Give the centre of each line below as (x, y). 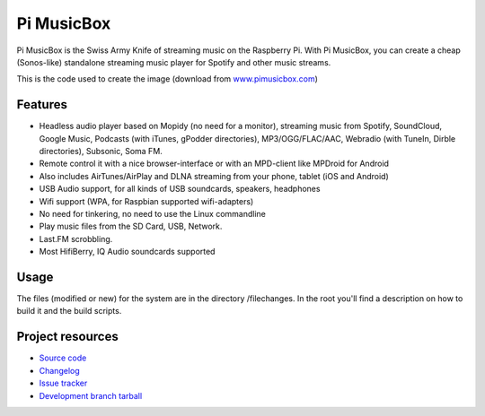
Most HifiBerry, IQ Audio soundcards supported (127, 252)
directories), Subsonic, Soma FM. (101, 152)
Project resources (67, 337)
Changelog (59, 370)
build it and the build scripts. (69, 311)
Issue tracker (63, 383)
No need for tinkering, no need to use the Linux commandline (153, 213)
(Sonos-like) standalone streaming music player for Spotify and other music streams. (174, 62)
